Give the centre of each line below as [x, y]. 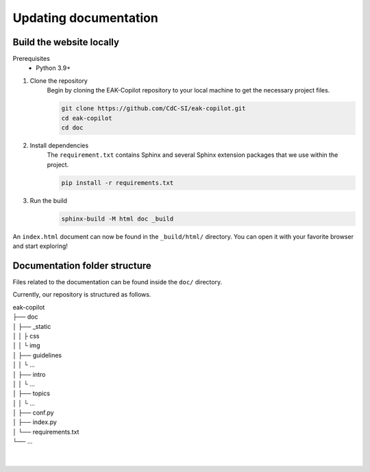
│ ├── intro [29, 374]
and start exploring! [40, 246]
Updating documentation [86, 18]
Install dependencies [59, 145]
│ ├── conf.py [33, 413]
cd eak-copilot [87, 118]
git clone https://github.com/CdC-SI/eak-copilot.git [153, 109]
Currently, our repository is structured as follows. [82, 295]
